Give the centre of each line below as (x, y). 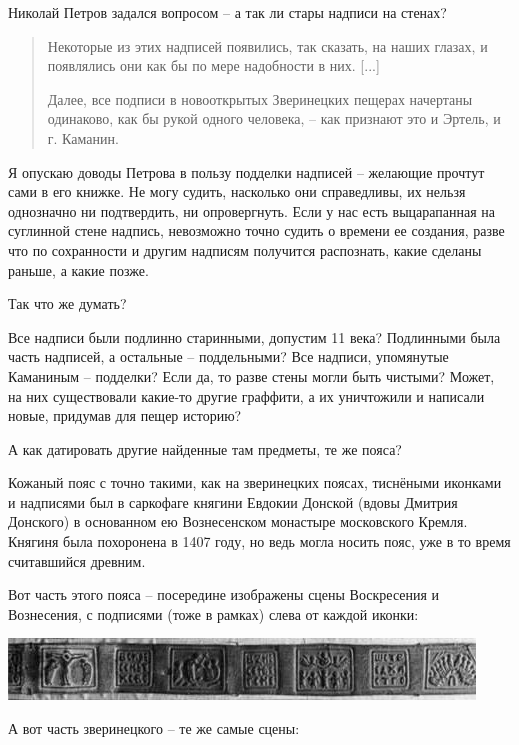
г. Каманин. (83, 137)
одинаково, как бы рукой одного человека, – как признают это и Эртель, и (274, 118)
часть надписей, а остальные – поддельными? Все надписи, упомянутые (228, 356)
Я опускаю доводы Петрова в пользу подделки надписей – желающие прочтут (246, 171)
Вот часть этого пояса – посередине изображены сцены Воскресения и (224, 594)
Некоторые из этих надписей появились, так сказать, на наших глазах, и (267, 45)
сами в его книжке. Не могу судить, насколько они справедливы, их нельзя (237, 191)
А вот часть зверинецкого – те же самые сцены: (154, 728)
